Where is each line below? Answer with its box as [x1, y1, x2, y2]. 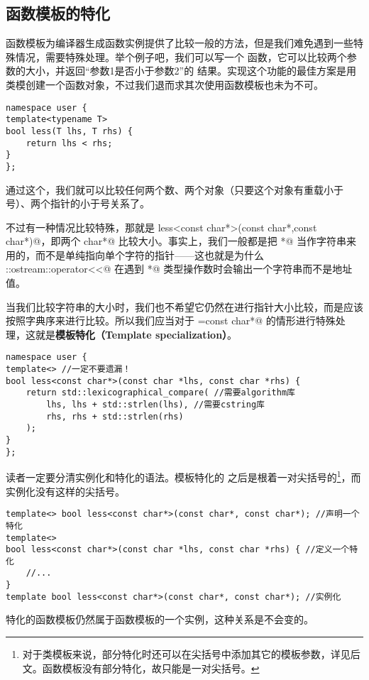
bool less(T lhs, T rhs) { [6, 126, 133, 136]
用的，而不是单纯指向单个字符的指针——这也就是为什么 [6, 247, 264, 262]
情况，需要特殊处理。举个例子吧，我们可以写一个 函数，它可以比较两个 [15, 49, 347, 64]
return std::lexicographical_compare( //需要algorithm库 [26, 388, 295, 398]
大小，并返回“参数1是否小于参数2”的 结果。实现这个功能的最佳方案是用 [25, 63, 356, 78]
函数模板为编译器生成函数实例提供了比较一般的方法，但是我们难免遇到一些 [6, 35, 353, 50]
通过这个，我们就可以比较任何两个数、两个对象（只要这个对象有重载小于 [6, 182, 343, 197]
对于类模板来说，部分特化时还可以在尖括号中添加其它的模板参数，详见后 [22, 647, 360, 662]
